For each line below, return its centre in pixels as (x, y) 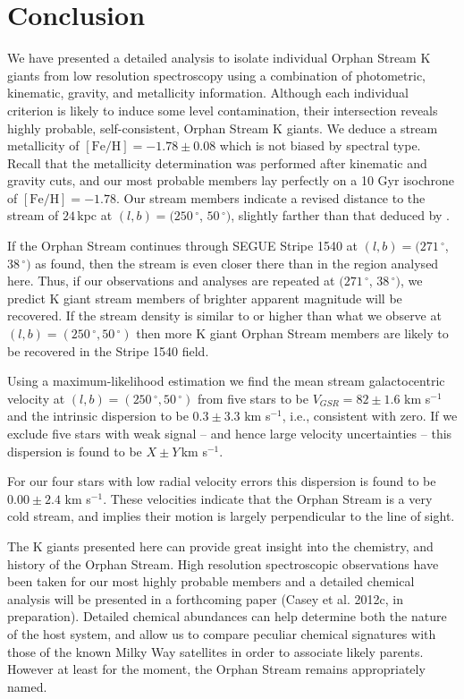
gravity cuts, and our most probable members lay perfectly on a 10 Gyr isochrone (231, 180)
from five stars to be (253, 398)
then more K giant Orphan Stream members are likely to (292, 333)
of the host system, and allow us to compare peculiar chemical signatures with (222, 633)
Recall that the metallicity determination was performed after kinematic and (217, 162)
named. (27, 686)
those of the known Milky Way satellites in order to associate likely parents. (215, 651)
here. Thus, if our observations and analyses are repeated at (171, 281)
